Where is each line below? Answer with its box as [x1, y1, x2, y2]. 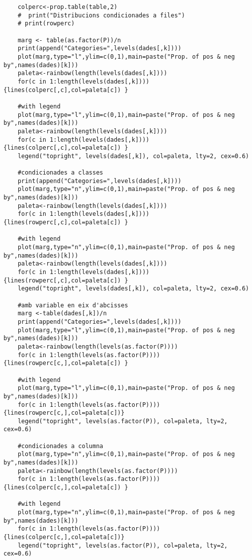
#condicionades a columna [17, 442, 103, 450]
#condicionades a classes [17, 169, 103, 177]
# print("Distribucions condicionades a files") [17, 11, 185, 19]
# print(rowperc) [17, 20, 75, 27]
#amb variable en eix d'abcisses [17, 301, 128, 309]
